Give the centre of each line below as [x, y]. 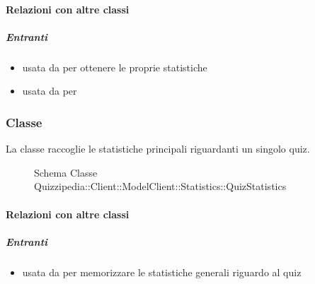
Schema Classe [66, 172]
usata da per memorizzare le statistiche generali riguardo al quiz [162, 272]
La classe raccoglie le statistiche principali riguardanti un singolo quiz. [158, 149]
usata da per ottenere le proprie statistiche [115, 67]
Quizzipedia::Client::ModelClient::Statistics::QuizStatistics [160, 186]
